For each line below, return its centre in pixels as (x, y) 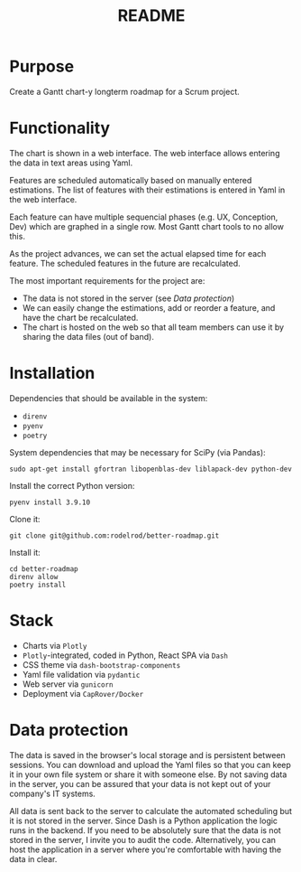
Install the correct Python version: (72, 485)
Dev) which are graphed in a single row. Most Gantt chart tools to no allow (146, 226)
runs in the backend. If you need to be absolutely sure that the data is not (145, 830)
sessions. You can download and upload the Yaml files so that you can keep (150, 764)
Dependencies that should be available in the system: (109, 398)
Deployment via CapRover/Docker (83, 693)
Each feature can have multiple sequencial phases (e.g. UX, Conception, (144, 217)
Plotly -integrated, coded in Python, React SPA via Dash (125, 655)
